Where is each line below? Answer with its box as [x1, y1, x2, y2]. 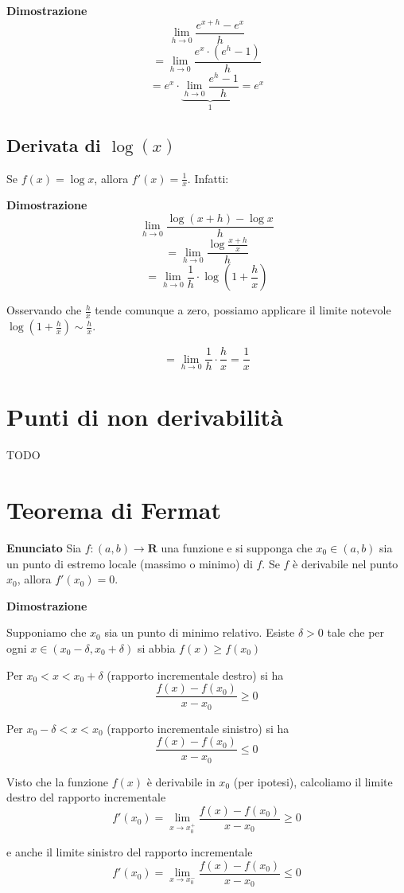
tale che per [327, 624, 385, 641]
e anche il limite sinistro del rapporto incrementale [6, 844, 253, 860]
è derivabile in [146, 773, 216, 790]
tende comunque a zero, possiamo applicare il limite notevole [95, 302, 391, 318]
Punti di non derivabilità [6, 400, 283, 433]
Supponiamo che [6, 624, 87, 641]
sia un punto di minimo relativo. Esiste [104, 624, 295, 641]
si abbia [137, 639, 176, 656]
